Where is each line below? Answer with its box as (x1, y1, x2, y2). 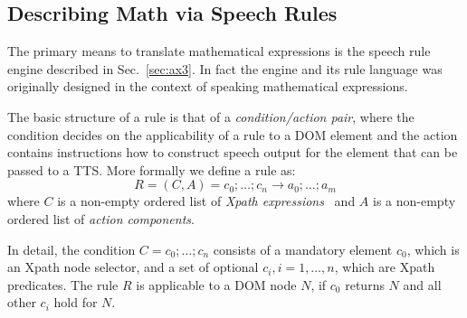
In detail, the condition (7, 239, 136, 258)
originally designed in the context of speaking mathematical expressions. (7, 77, 408, 96)
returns (345, 275, 385, 294)
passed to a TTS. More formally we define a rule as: (7, 160, 296, 179)
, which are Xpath (334, 257, 435, 276)
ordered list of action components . (7, 209, 195, 228)
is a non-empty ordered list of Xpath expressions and (57, 192, 356, 210)
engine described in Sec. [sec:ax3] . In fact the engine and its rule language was (7, 59, 443, 78)
